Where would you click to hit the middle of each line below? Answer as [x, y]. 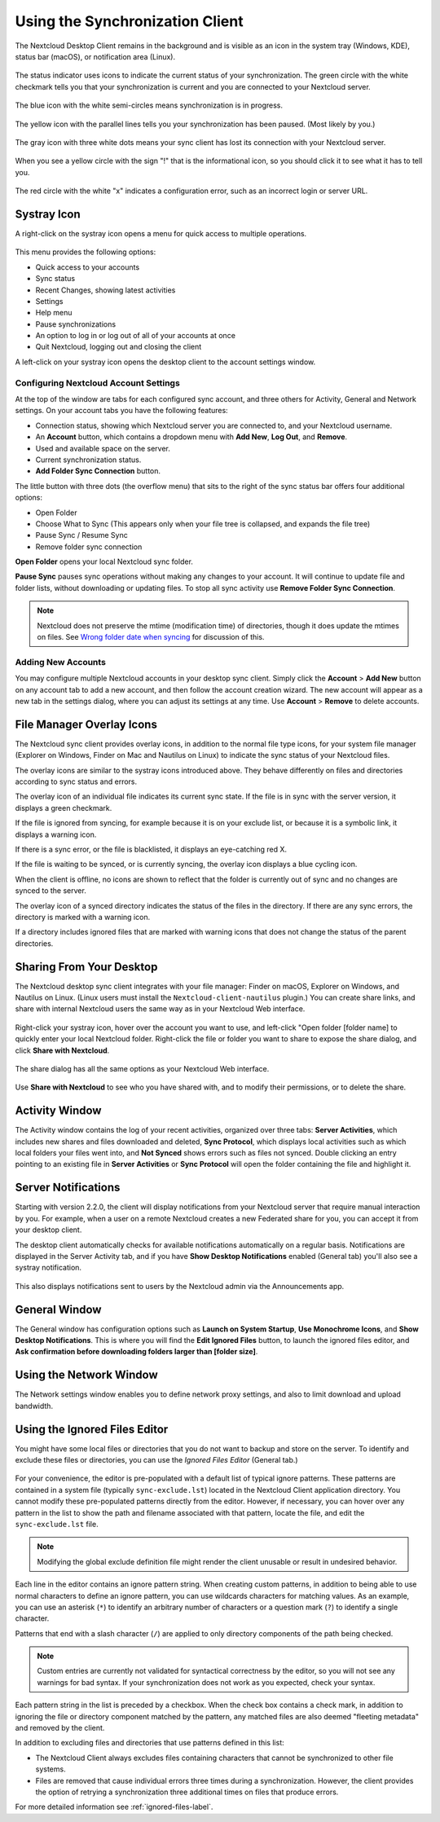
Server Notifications [68, 1188]
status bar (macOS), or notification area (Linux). [95, 56]
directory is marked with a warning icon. [83, 917]
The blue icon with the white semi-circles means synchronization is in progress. [149, 105]
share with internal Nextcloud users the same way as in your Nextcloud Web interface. [160, 1009]
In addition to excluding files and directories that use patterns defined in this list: [150, 1743]
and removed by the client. [60, 1728]
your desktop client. [48, 1230]
